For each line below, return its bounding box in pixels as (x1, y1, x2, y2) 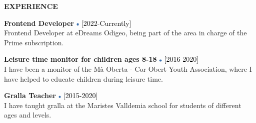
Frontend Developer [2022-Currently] (4, 17, 131, 28)
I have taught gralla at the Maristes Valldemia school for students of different (4, 100, 241, 110)
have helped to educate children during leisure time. (4, 73, 163, 84)
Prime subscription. (4, 37, 64, 47)
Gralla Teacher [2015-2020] (4, 90, 98, 101)
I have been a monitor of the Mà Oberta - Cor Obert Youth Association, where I (4, 63, 252, 74)
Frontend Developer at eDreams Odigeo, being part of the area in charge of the (4, 27, 247, 38)
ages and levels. (4, 110, 51, 120)
